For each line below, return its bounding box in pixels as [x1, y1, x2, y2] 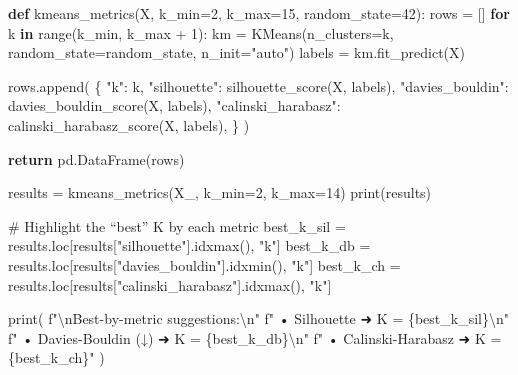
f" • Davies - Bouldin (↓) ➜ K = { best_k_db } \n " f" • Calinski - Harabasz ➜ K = [8, 327, 502, 348]
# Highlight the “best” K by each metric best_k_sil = [8, 215, 346, 236]
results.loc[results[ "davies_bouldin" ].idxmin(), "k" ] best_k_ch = [8, 254, 401, 275]
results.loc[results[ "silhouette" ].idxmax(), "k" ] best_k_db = [8, 235, 371, 256]
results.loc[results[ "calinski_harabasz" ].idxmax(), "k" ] [8, 274, 332, 295]
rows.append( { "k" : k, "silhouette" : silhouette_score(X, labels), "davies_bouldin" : [8, 75, 509, 96]
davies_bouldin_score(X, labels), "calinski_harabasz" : [8, 95, 341, 116]
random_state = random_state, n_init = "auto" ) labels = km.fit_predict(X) [8, 42, 466, 63]
